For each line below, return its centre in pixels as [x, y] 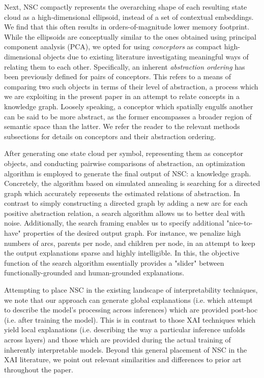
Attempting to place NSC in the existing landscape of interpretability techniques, [131, 290]
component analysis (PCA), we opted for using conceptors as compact [113, 46]
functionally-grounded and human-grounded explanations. [94, 273]
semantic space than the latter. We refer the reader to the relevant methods [122, 126]
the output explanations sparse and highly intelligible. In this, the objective [122, 253]
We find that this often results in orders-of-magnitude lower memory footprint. [127, 27]
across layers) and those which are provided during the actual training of [118, 339]
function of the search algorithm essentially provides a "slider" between [114, 262]
